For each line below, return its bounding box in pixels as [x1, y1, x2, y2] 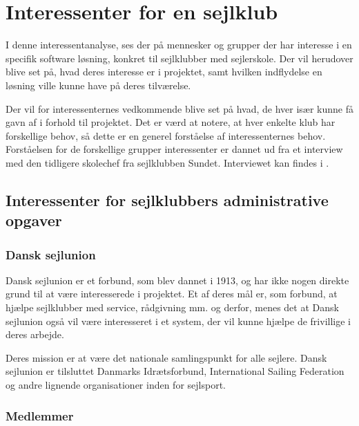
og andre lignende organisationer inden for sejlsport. [6, 378, 226, 392]
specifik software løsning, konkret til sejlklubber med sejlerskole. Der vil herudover [6, 50, 353, 65]
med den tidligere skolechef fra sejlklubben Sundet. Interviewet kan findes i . [6, 155, 329, 169]
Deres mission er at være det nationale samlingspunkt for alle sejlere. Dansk [6, 350, 327, 364]
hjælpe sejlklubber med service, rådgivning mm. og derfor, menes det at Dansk [6, 300, 339, 315]
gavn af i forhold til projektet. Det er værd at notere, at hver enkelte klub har [6, 115, 336, 129]
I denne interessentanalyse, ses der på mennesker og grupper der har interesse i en [6, 37, 352, 52]
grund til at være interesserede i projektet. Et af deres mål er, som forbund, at [6, 286, 338, 301]
